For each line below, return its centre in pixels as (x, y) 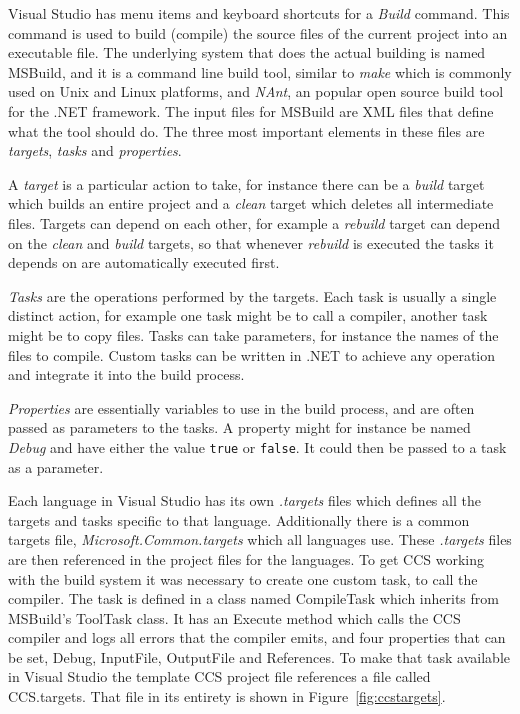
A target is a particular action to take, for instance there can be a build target (246, 183)
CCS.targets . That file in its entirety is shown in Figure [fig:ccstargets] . (227, 696)
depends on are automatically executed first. (144, 262)
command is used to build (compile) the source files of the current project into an (258, 32)
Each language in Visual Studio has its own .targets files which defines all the (244, 500)
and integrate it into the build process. (126, 374)
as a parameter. (56, 466)
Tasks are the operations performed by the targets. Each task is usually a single (252, 295)
